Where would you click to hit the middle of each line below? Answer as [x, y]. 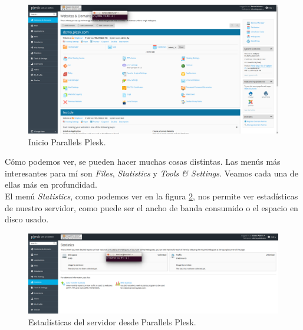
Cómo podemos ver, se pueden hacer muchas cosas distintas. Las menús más [143, 161]
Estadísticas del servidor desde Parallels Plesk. [112, 322]
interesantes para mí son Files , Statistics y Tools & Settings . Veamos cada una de [151, 173]
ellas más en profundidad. [51, 184]
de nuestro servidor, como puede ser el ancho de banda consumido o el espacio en [151, 207]
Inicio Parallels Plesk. [67, 141]
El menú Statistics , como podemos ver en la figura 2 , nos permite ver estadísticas [151, 196]
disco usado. [27, 219]
